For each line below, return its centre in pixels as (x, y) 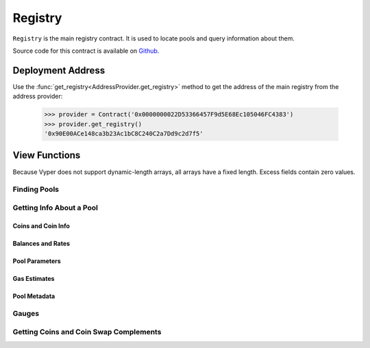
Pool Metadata (34, 296)
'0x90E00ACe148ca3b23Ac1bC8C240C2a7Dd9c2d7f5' (124, 134)
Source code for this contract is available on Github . (86, 51)
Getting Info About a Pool (56, 208)
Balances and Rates (41, 243)
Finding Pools (36, 190)
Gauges (26, 314)
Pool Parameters (37, 261)
